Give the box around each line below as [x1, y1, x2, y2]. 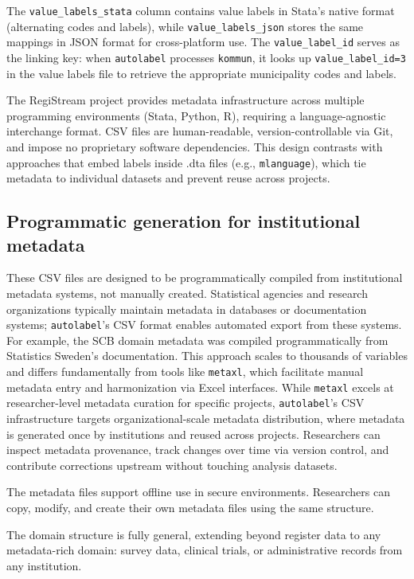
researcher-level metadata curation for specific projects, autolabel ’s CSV [6, 394, 365, 411]
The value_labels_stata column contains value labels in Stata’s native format [6, 2, 395, 18]
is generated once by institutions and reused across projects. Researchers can [6, 425, 381, 442]
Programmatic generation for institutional [6, 209, 361, 233]
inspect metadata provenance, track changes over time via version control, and [6, 441, 389, 458]
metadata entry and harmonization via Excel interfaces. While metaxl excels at [6, 378, 394, 395]
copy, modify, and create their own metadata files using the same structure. [6, 499, 374, 515]
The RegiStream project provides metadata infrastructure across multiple [6, 92, 365, 108]
